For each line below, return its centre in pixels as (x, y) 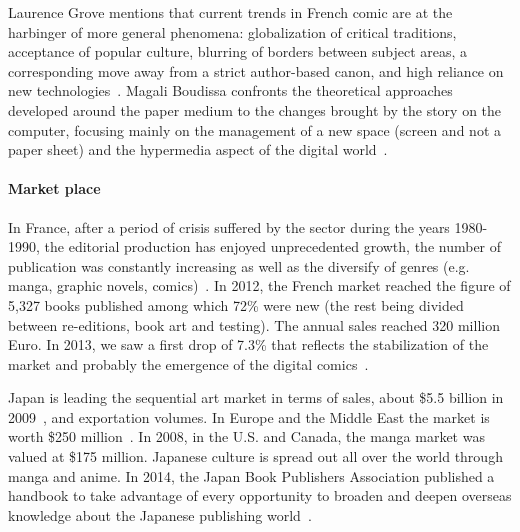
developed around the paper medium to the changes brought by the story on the (255, 109)
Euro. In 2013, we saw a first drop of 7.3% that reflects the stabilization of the (248, 344)
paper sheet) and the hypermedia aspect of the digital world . (198, 149)
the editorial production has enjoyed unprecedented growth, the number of (273, 246)
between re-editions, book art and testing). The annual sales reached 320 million (254, 324)
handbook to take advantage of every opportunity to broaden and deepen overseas (260, 495)
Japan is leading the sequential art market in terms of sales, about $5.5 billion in (256, 397)
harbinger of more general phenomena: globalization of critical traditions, (232, 31)
